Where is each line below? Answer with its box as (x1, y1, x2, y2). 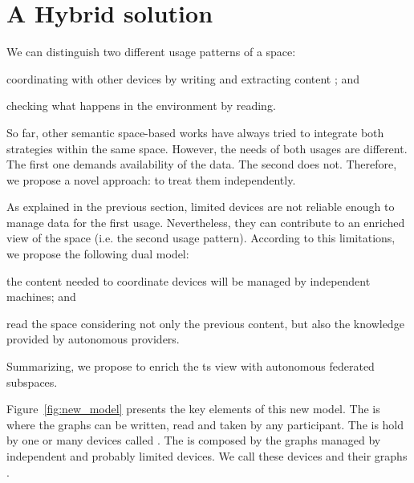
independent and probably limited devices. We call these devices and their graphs (6, 448, 408, 464)
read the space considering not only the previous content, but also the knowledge (6, 315, 404, 331)
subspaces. (6, 373, 58, 390)
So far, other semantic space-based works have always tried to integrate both (6, 124, 384, 140)
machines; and (6, 288, 76, 305)
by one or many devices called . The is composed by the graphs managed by (6, 432, 381, 448)
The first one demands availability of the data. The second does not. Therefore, (6, 156, 397, 172)
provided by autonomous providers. (6, 331, 180, 347)
